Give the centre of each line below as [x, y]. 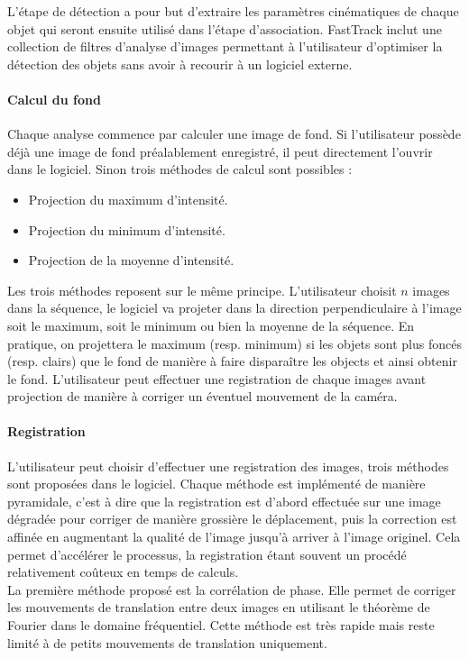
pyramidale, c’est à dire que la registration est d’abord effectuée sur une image [224, 501]
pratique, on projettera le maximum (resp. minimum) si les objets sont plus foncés [234, 343]
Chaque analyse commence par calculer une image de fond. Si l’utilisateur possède [234, 134]
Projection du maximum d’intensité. [128, 199]
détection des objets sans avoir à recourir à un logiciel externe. [180, 64]
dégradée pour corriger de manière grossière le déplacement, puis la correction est [232, 519]
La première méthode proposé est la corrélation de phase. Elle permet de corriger [232, 589]
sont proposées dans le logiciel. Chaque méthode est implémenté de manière [216, 484]
